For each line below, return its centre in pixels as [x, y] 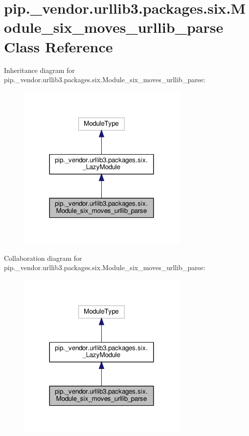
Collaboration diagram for [43, 258]
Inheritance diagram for [39, 70]
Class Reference [58, 46]
